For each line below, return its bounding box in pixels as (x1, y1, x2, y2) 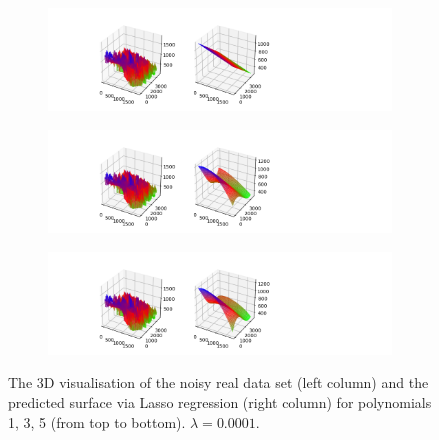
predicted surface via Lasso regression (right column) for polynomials (8, 391, 432, 412)
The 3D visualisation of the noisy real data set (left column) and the (8, 372, 429, 393)
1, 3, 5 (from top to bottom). (8, 411, 186, 432)
